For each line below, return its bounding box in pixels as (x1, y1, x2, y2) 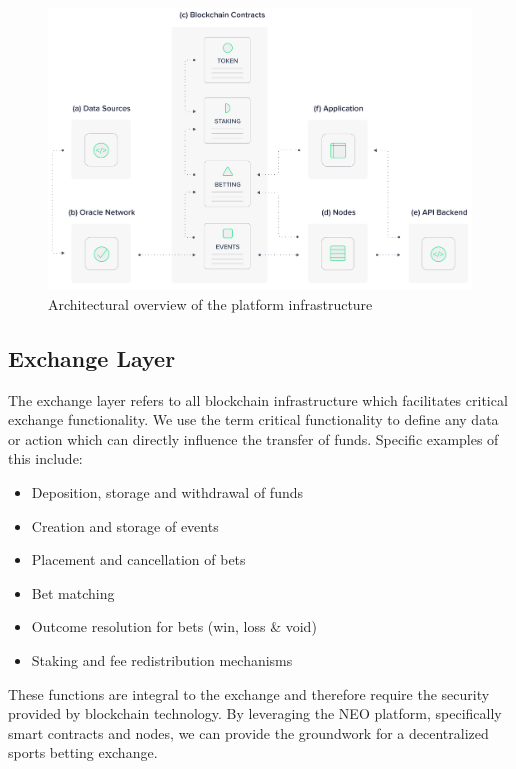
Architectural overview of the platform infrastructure (48, 293, 373, 314)
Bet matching (31, 582, 115, 603)
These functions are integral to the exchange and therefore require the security (8, 683, 490, 704)
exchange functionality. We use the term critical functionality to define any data (8, 409, 499, 430)
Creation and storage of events (31, 515, 219, 536)
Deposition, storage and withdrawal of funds (31, 482, 304, 503)
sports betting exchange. (8, 742, 158, 763)
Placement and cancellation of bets (31, 549, 246, 570)
